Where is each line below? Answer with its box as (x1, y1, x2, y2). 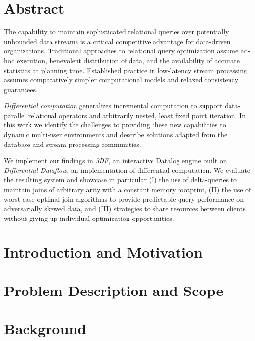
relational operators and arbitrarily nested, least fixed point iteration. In (28, 110, 246, 120)
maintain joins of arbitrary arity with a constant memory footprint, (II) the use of (4, 184, 251, 195)
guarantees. (4, 84, 38, 94)
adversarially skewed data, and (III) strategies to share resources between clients (4, 203, 246, 214)
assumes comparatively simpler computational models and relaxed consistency (4, 74, 239, 85)
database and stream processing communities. (4, 139, 141, 149)
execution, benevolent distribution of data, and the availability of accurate (17, 55, 240, 65)
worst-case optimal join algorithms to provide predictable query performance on (4, 194, 244, 204)
